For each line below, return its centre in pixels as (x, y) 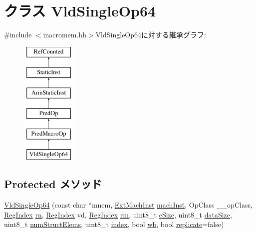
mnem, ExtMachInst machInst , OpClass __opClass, (172, 205)
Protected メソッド (53, 184)
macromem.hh (65, 35)
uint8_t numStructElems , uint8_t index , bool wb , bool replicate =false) (114, 224)
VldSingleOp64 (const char (45, 205)
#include (18, 35)
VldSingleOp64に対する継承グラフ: (151, 35)
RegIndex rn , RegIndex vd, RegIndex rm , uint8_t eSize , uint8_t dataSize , (118, 214)
